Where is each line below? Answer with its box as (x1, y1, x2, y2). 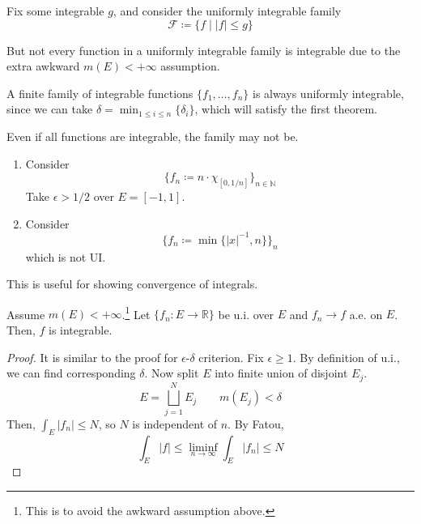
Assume (6, 305, 45, 322)
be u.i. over (218, 305, 274, 322)
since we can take (6, 100, 93, 117)
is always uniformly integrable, (252, 84, 404, 101)
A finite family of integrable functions (6, 84, 193, 101)
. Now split (144, 364, 199, 381)
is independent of (132, 415, 218, 432)
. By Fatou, (228, 415, 284, 432)
